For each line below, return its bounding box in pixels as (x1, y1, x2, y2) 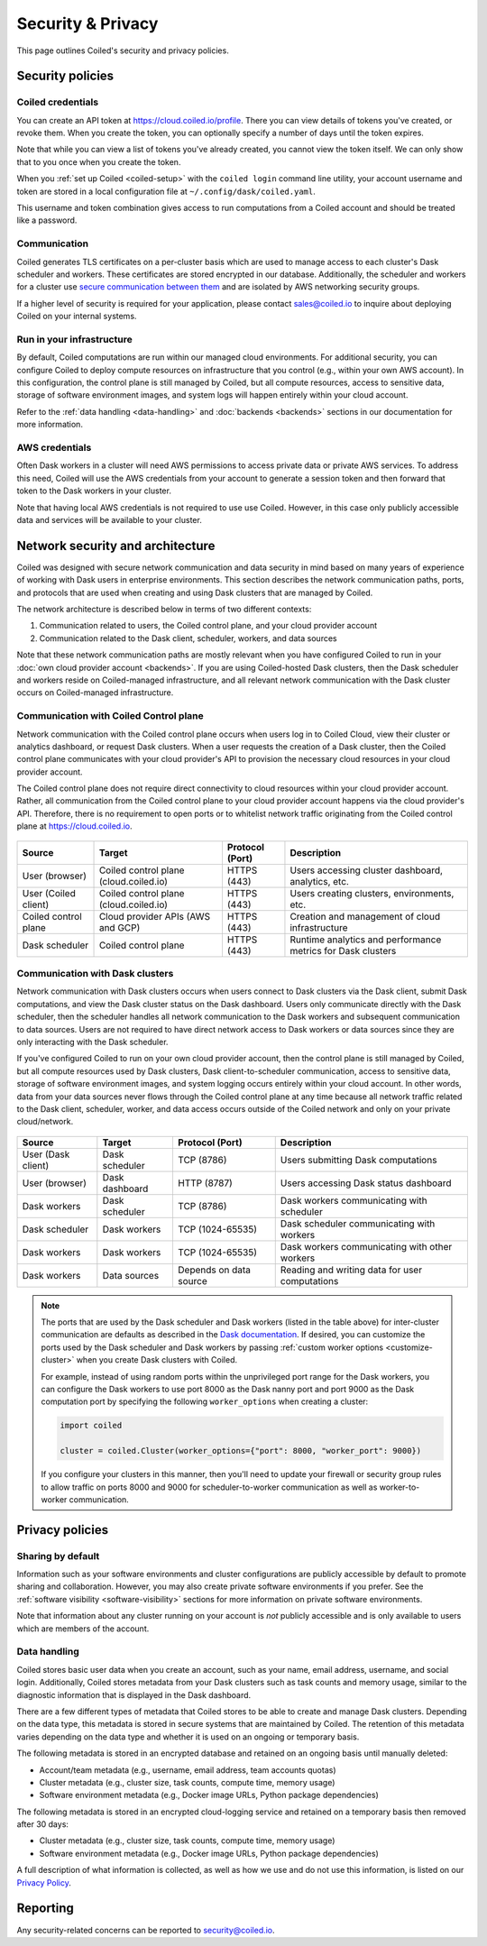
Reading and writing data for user (280, 1263, 423, 1276)
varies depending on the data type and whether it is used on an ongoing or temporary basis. (16, 1731, 360, 1742)
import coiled (60, 1420, 123, 1431)
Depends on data (177, 1263, 252, 1276)
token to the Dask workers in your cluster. (16, 485, 171, 496)
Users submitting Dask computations (280, 1153, 437, 1166)
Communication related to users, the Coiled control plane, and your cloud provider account (39, 620, 378, 631)
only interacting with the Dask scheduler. (16, 1036, 169, 1047)
